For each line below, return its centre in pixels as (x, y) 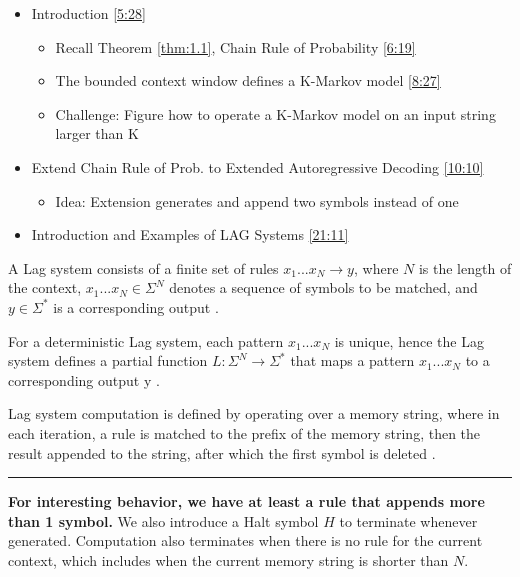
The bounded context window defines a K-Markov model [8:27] (248, 80)
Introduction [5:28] (88, 13)
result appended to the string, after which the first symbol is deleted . (222, 452)
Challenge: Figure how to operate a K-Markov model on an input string (275, 113)
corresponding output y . (84, 379)
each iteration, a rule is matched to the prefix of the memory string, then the (244, 432)
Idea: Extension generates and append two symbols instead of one (257, 200)
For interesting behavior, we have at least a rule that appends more (246, 501)
